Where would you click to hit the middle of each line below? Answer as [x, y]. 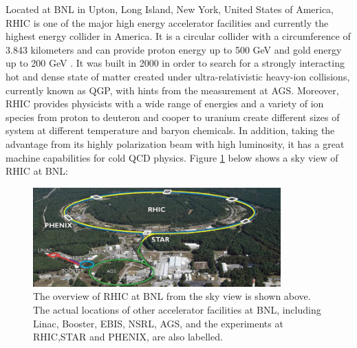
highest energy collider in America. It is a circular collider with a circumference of [178, 36]
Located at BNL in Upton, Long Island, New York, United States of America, [170, 9]
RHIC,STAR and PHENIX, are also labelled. [128, 337]
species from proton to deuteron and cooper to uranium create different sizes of [173, 117]
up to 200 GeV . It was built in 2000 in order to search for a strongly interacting [175, 63]
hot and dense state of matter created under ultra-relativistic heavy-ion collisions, [178, 76]
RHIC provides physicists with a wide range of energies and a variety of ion [165, 104]
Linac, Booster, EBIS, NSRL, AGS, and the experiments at [158, 323]
